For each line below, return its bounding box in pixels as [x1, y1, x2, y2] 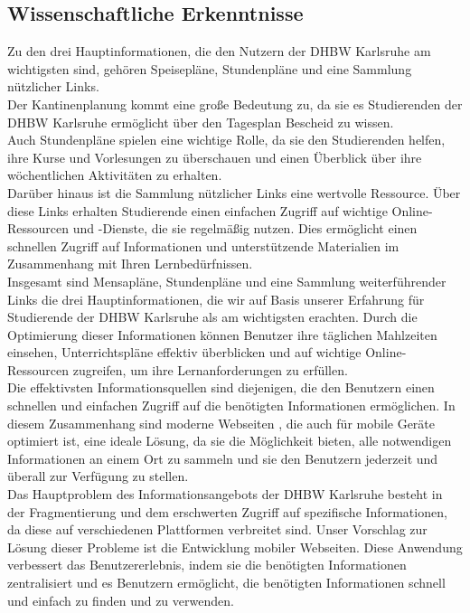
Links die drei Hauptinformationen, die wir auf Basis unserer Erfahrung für [7, 289, 425, 308]
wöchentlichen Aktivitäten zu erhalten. [7, 165, 222, 184]
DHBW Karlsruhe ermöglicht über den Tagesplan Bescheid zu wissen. [7, 112, 394, 131]
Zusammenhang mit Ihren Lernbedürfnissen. [7, 254, 253, 273]
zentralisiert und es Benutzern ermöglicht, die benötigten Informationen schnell [7, 573, 446, 592]
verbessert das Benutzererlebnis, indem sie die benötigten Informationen [7, 555, 407, 574]
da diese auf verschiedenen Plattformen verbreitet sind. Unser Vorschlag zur [7, 520, 428, 539]
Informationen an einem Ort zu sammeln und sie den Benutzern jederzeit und [7, 448, 438, 467]
